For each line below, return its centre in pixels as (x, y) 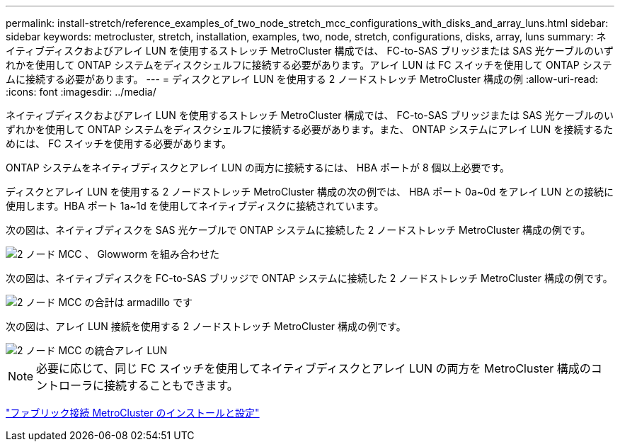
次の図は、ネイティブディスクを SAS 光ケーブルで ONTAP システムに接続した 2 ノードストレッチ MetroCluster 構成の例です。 (298, 230)
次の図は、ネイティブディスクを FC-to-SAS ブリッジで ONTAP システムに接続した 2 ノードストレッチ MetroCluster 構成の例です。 (309, 278)
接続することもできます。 (171, 385)
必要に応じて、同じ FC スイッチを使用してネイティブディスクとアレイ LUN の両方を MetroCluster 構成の (314, 368)
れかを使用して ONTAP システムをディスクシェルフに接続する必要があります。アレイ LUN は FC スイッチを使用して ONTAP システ (309, 65)
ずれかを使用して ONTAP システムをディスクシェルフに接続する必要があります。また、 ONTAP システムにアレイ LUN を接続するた (310, 129)
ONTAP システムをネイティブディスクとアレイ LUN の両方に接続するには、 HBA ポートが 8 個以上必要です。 (258, 168)
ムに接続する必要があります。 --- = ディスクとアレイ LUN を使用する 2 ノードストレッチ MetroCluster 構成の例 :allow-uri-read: (302, 79)
